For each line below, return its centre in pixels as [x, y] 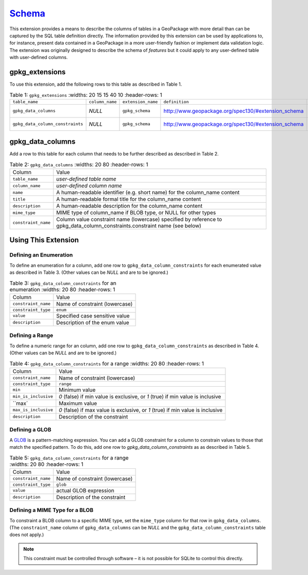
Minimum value [77, 390]
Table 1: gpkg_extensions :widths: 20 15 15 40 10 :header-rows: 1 [86, 95]
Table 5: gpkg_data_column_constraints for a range [69, 458]
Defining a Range [31, 335]
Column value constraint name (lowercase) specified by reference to [139, 220]
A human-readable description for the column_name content [129, 206]
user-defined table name [86, 179]
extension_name [140, 102]
